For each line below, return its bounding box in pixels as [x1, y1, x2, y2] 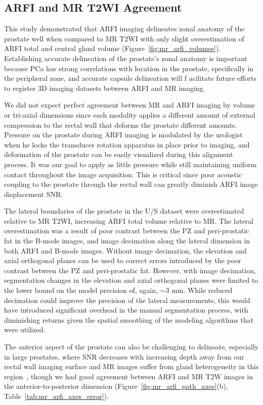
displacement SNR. [4, 188, 63, 199]
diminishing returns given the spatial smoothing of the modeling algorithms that [4, 314, 254, 325]
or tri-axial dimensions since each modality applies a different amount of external [4, 109, 255, 120]
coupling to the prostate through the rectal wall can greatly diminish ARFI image [4, 179, 258, 189]
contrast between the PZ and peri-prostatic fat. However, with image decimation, [4, 265, 256, 275]
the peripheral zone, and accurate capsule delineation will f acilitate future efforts [4, 73, 256, 83]
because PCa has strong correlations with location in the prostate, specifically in [4, 63, 254, 73]
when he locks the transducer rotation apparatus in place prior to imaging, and [4, 139, 250, 149]
